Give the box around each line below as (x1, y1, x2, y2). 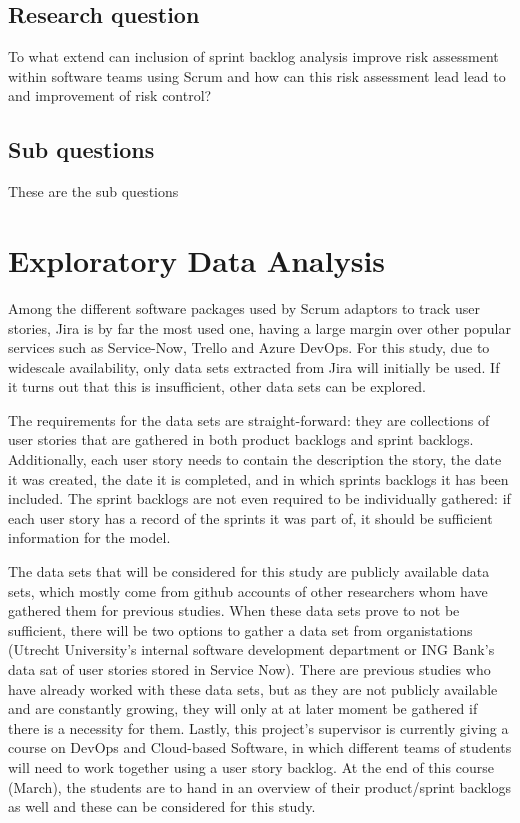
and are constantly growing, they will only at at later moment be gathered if (8, 698, 478, 719)
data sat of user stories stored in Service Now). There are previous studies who (8, 659, 491, 679)
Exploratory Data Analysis (8, 239, 386, 280)
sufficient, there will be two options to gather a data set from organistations (8, 619, 473, 640)
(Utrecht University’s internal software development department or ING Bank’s (8, 639, 495, 660)
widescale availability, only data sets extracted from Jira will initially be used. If (8, 356, 500, 377)
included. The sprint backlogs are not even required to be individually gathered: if (8, 488, 511, 509)
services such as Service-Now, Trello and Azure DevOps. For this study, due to (8, 337, 490, 358)
